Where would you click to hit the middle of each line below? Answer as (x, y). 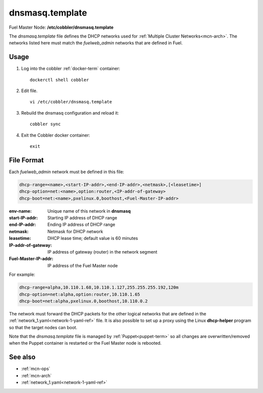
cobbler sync (45, 124)
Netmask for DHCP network (75, 231)
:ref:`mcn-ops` (36, 369)
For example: (22, 275)
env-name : (20, 211)
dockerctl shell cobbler (59, 80)
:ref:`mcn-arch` (37, 375)
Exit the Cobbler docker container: (56, 135)
